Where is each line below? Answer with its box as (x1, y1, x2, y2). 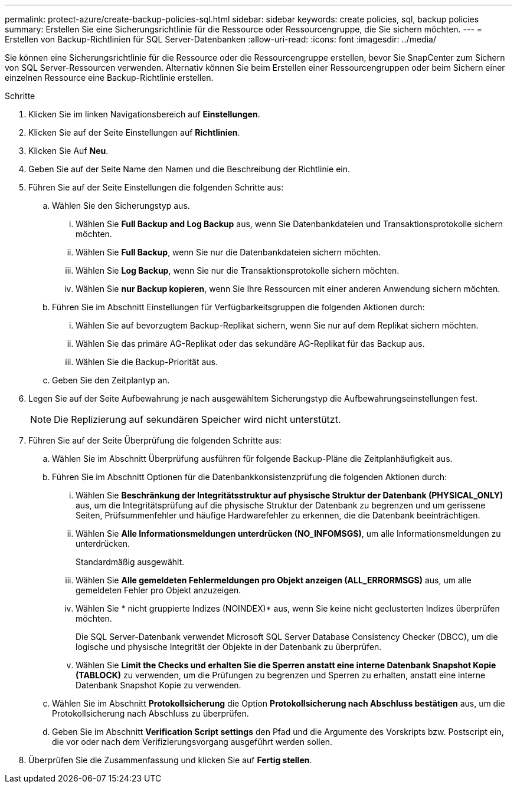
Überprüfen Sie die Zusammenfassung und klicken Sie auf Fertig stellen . (28, 755, 312, 765)
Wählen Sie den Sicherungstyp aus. (52, 201, 190, 211)
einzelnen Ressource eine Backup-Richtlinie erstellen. (5, 73, 214, 83)
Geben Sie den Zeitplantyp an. (52, 375, 170, 385)
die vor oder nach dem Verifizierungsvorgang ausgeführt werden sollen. (52, 737, 333, 747)
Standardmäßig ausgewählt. (76, 557, 185, 567)
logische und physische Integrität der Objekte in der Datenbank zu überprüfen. (76, 642, 382, 652)
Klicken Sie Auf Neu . (28, 146, 109, 156)
